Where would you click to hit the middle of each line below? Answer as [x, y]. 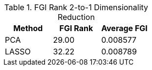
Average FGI [124, 28]
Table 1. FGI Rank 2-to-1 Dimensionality [76, 7]
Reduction [76, 17]
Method [28, 28]
